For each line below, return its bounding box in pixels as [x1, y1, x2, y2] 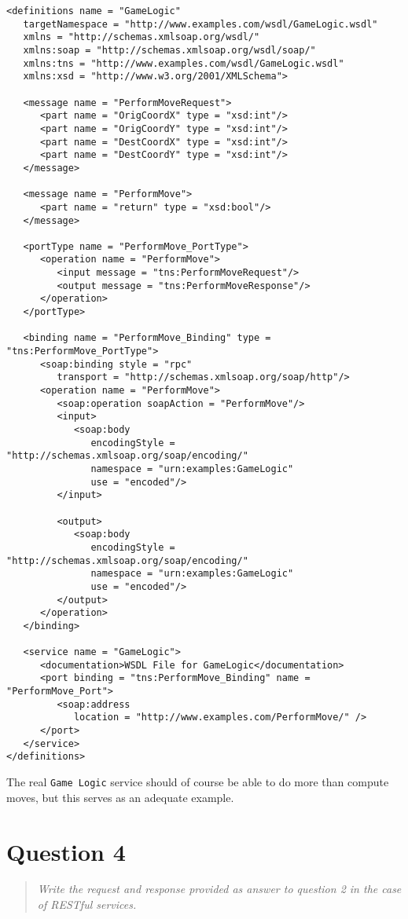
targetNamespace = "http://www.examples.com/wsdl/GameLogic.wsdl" [23, 18, 378, 30]
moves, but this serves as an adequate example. [6, 789, 234, 805]
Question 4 [6, 835, 126, 867]
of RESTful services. [37, 896, 137, 913]
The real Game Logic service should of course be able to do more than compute [6, 774, 389, 790]
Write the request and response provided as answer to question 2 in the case [37, 881, 402, 897]
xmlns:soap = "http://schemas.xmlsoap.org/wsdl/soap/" [23, 44, 316, 56]
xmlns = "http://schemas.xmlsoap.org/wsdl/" [23, 31, 260, 43]
